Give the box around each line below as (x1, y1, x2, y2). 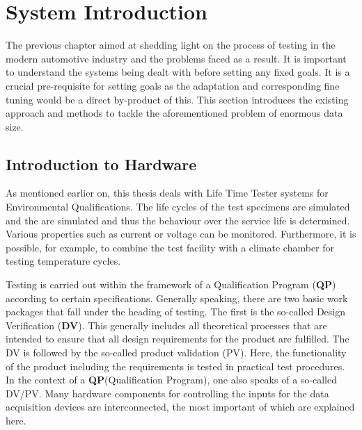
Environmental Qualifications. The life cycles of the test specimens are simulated (6, 199, 350, 214)
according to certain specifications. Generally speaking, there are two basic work (6, 290, 348, 305)
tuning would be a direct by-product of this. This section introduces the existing (6, 92, 349, 106)
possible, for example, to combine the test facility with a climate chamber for (6, 240, 335, 254)
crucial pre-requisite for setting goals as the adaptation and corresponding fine (6, 78, 340, 92)
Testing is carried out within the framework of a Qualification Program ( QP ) (6, 277, 336, 292)
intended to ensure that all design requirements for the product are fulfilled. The (6, 331, 349, 346)
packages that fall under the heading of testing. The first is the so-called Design (6, 304, 345, 319)
